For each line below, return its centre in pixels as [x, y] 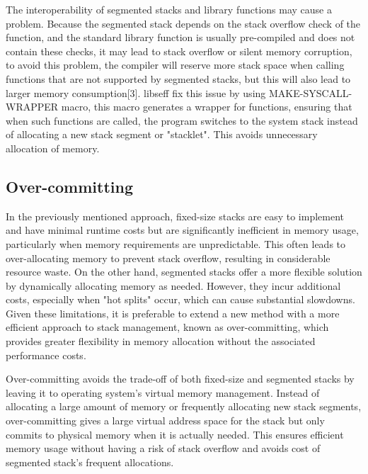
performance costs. [46, 355]
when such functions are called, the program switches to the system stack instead [182, 120]
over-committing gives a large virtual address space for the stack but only [165, 421]
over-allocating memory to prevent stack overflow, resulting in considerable [168, 258]
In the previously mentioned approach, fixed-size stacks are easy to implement [175, 216]
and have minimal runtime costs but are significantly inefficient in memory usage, [182, 230]
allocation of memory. [53, 148]
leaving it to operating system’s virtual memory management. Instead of [163, 392]
